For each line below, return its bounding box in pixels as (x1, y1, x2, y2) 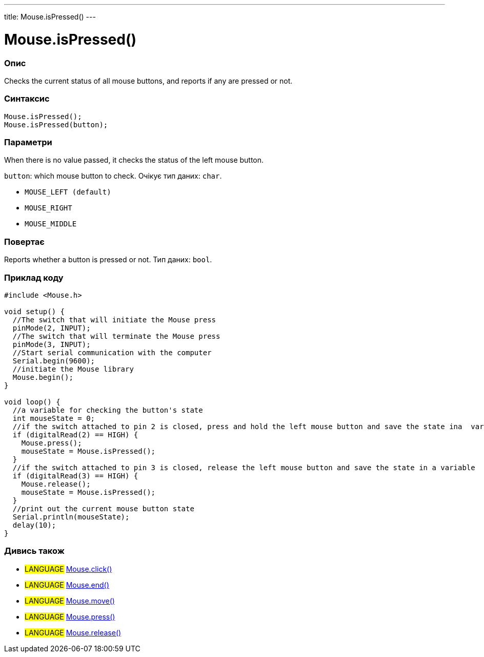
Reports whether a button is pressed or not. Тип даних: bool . (4, 255, 212, 264)
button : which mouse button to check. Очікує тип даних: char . (4, 171, 222, 181)
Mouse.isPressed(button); (4, 120, 108, 129)
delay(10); (12, 520, 56, 529)
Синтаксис (4, 93, 50, 104)
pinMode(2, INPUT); (12, 323, 91, 332)
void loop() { (4, 397, 60, 406)
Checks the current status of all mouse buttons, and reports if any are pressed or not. (4, 76, 293, 85)
